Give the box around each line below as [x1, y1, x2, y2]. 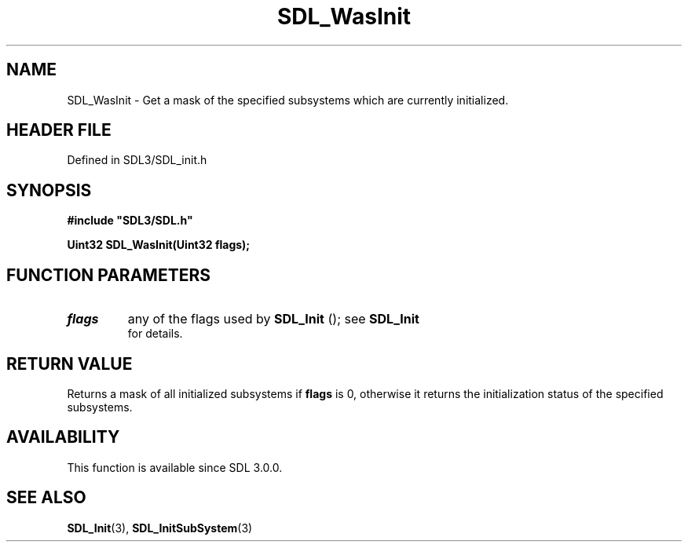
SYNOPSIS [6, 180, 92, 200]
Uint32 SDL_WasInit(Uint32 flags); [67, 238, 251, 252]
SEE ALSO [6, 488, 86, 508]
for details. [127, 327, 183, 341]
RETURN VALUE [6, 353, 133, 374]
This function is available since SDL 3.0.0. [67, 460, 283, 474]
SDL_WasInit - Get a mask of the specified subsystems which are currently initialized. [67, 93, 509, 107]
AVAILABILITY [6, 427, 120, 448]
